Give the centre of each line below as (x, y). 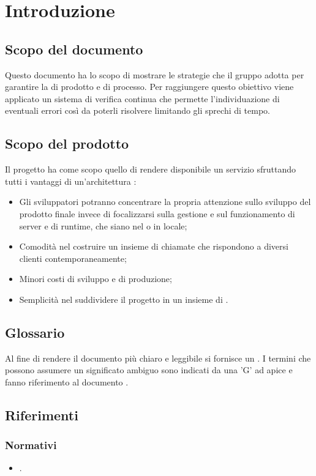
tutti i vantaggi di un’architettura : (71, 181)
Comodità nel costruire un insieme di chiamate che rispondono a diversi (154, 246)
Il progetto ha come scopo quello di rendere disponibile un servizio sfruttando (150, 169)
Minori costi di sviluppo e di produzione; (96, 279)
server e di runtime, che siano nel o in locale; (103, 225)
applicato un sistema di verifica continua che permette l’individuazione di (142, 98)
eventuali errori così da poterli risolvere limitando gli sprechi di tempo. (137, 110)
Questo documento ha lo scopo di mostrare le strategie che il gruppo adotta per (155, 74)
